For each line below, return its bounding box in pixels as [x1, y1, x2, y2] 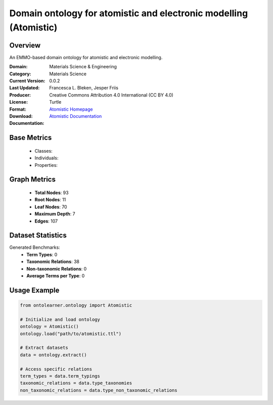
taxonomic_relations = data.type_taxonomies [20, 380, 132, 386]
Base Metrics [9, 133, 52, 142]
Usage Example [9, 286, 60, 294]
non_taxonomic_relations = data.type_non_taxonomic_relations [20, 387, 177, 393]
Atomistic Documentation [49, 113, 102, 119]
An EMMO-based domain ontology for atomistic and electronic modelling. [9, 54, 163, 60]
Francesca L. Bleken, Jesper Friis [49, 85, 119, 91]
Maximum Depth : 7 [34, 211, 75, 217]
